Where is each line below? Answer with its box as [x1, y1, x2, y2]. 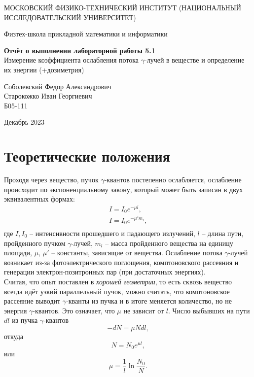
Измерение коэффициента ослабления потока [4, 55, 139, 65]
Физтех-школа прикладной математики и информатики [4, 29, 168, 39]
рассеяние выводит [4, 296, 61, 306]
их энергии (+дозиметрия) [4, 64, 84, 74]
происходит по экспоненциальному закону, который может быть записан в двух [4, 184, 243, 194]
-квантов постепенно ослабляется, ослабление [104, 174, 242, 185]
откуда [4, 331, 23, 341]
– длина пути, [202, 228, 244, 238]
